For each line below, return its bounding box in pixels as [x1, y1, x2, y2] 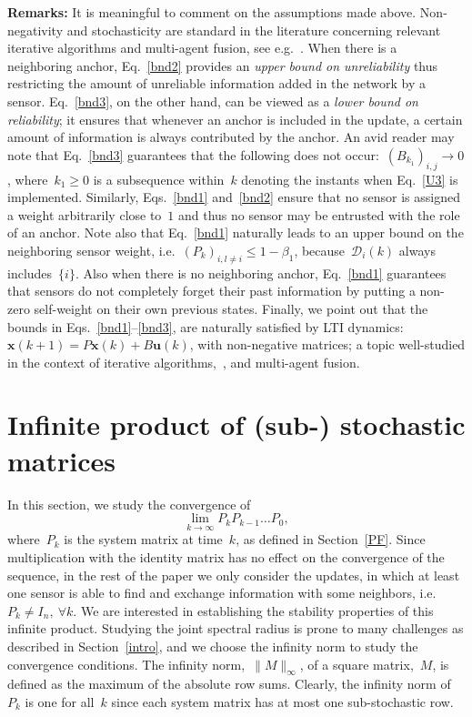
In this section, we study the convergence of [7, 494, 251, 513]
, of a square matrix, [299, 654, 414, 673]
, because [294, 240, 346, 259]
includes [7, 263, 53, 282]
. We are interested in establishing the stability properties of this [73, 601, 434, 620]
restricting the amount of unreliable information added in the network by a [7, 74, 426, 93]
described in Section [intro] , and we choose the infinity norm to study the [7, 636, 418, 655]
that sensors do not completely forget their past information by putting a [7, 281, 416, 300]
